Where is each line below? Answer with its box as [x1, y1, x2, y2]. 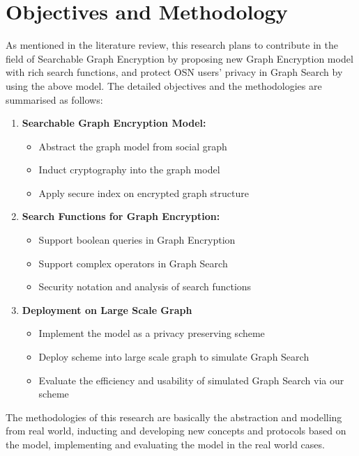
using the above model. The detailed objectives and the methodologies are [6, 78, 322, 93]
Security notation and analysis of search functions [38, 279, 252, 294]
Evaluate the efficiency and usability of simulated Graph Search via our [38, 372, 344, 387]
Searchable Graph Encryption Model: [22, 116, 206, 130]
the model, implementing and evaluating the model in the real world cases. [6, 437, 325, 451]
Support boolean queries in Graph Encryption [38, 233, 236, 247]
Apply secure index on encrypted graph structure [38, 185, 249, 200]
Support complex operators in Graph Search [38, 255, 228, 270]
